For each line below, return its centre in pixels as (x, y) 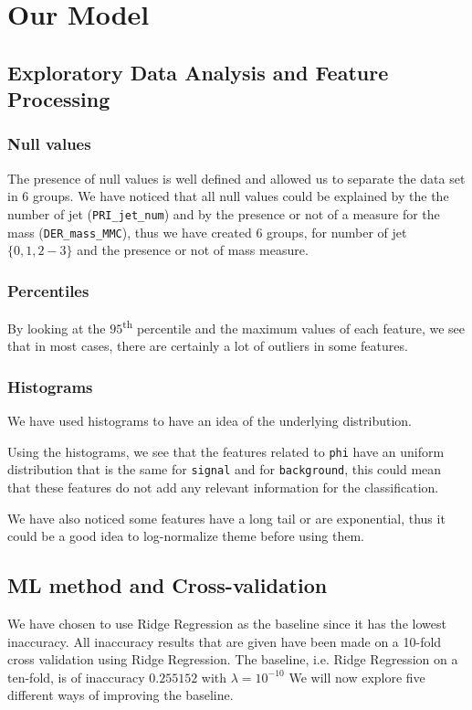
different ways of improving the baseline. (121, 695)
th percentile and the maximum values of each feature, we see (294, 327)
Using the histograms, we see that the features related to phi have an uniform (226, 451)
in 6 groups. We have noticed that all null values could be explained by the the (228, 196)
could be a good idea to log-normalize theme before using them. (186, 536)
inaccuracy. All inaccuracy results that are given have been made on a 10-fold (225, 641)
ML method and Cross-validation (168, 585)
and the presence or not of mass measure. (193, 250)
